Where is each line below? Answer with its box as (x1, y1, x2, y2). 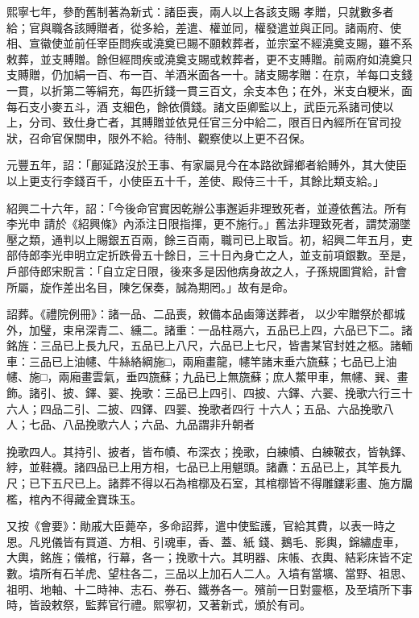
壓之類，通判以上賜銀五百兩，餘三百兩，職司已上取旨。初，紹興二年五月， (6, 230, 401, 247)
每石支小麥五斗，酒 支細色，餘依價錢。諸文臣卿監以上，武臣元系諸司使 (6, 97, 383, 114)
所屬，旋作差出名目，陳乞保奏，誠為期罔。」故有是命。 (6, 278, 294, 295)
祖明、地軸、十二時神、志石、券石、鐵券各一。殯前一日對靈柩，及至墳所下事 (6, 580, 413, 597)
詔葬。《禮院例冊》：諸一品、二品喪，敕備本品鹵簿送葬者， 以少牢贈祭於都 (6, 305, 394, 322)
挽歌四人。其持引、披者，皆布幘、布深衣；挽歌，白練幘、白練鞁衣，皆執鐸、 (6, 442, 413, 459)
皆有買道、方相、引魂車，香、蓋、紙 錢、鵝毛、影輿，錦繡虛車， (62, 533, 405, 550)
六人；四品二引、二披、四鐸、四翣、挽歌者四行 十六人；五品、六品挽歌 (6, 400, 383, 417)
